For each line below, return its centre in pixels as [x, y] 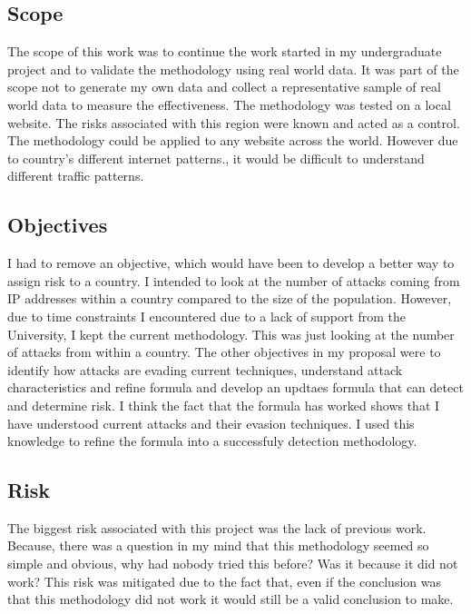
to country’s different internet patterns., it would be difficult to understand [216, 158]
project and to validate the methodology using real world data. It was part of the [233, 69]
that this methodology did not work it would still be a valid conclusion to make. [231, 599]
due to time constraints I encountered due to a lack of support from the [207, 316]
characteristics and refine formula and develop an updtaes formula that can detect [235, 387]
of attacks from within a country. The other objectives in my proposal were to [224, 352]
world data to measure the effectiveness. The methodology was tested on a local [229, 104]
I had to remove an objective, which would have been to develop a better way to [231, 263]
